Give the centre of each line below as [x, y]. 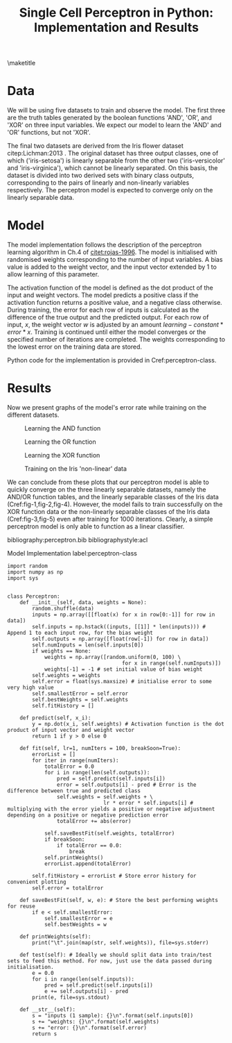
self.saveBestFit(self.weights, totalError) [109, 833]
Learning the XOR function [62, 455]
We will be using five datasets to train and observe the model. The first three [116, 110]
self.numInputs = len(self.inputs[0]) [88, 645]
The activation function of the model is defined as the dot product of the [110, 288]
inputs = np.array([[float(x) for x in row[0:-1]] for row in [124, 615]
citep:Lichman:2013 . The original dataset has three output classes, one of [113, 153]
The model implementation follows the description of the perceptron [105, 245]
